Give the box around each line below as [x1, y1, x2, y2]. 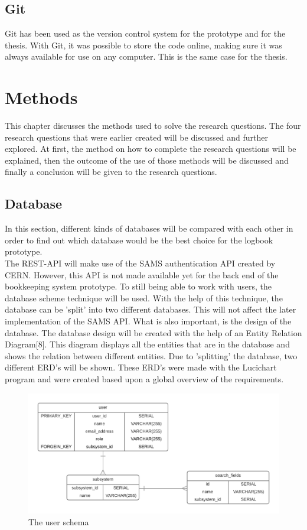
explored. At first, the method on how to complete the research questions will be [5, 142, 296, 155]
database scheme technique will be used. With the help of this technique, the [5, 291, 283, 304]
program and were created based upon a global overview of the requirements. [5, 373, 284, 385]
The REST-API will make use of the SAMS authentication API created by [5, 257, 276, 269]
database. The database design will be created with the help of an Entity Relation [5, 326, 302, 339]
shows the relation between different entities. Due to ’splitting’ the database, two [5, 349, 298, 362]
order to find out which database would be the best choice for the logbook [5, 233, 273, 246]
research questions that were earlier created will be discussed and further [5, 131, 269, 143]
